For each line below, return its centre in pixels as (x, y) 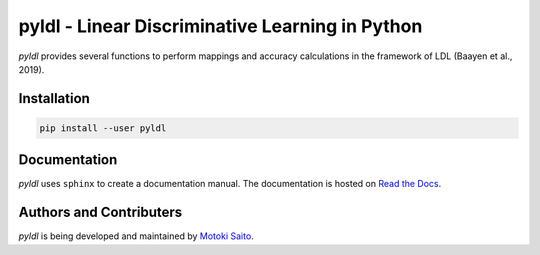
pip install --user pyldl (103, 128)
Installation (54, 98)
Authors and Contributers (100, 212)
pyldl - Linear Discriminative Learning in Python (220, 26)
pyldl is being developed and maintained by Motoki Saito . (136, 236)
